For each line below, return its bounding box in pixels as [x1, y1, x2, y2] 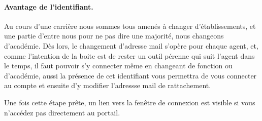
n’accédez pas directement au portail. [4, 107, 120, 117]
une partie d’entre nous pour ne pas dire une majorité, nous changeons [4, 30, 224, 41]
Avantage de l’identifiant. [4, 1, 93, 12]
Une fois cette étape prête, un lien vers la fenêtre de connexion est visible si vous [4, 97, 255, 107]
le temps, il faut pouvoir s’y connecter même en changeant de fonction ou [4, 60, 233, 71]
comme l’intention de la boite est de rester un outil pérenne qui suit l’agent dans [4, 50, 255, 61]
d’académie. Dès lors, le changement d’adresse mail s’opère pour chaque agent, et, [4, 40, 258, 51]
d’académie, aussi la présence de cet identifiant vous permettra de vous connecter [4, 70, 257, 80]
